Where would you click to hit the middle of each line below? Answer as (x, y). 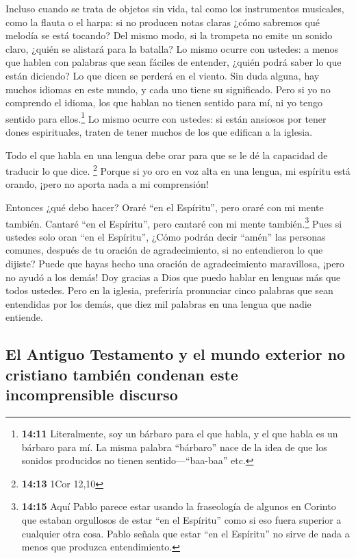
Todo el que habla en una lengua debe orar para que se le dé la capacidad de (167, 155)
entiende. (24, 317)
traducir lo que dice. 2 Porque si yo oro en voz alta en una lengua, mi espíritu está (178, 170)
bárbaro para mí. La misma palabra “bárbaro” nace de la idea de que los (174, 447)
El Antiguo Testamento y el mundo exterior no (176, 354)
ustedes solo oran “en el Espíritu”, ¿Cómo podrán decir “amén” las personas (166, 236)
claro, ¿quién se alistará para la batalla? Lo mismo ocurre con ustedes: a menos (172, 48)
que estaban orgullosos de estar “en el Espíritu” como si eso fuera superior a (181, 519)
